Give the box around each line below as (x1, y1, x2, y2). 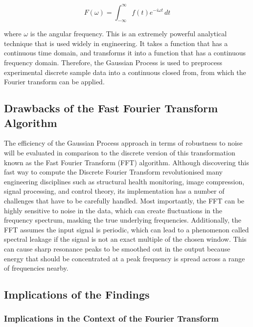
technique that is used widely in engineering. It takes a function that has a (4, 38, 228, 48)
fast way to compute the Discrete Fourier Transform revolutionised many (4, 167, 223, 177)
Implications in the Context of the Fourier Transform (4, 312, 219, 325)
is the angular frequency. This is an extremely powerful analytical (30, 28, 227, 39)
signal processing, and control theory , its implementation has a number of (4, 186, 225, 196)
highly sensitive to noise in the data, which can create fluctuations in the (4, 205, 223, 215)
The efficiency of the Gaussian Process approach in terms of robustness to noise (4, 138, 243, 148)
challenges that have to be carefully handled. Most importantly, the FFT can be (4, 196, 245, 206)
